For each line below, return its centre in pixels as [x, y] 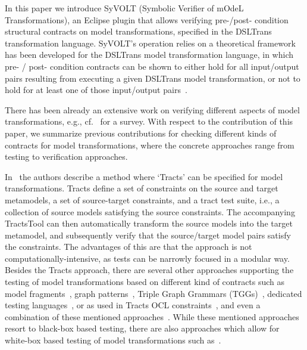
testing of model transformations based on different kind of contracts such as [145, 282]
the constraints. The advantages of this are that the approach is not [129, 247]
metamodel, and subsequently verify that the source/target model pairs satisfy [148, 235]
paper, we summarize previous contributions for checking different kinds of [141, 133]
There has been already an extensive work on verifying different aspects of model [152, 109]
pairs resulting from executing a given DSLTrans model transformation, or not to [153, 78]
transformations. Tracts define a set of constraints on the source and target [142, 188]
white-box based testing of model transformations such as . [113, 340]
